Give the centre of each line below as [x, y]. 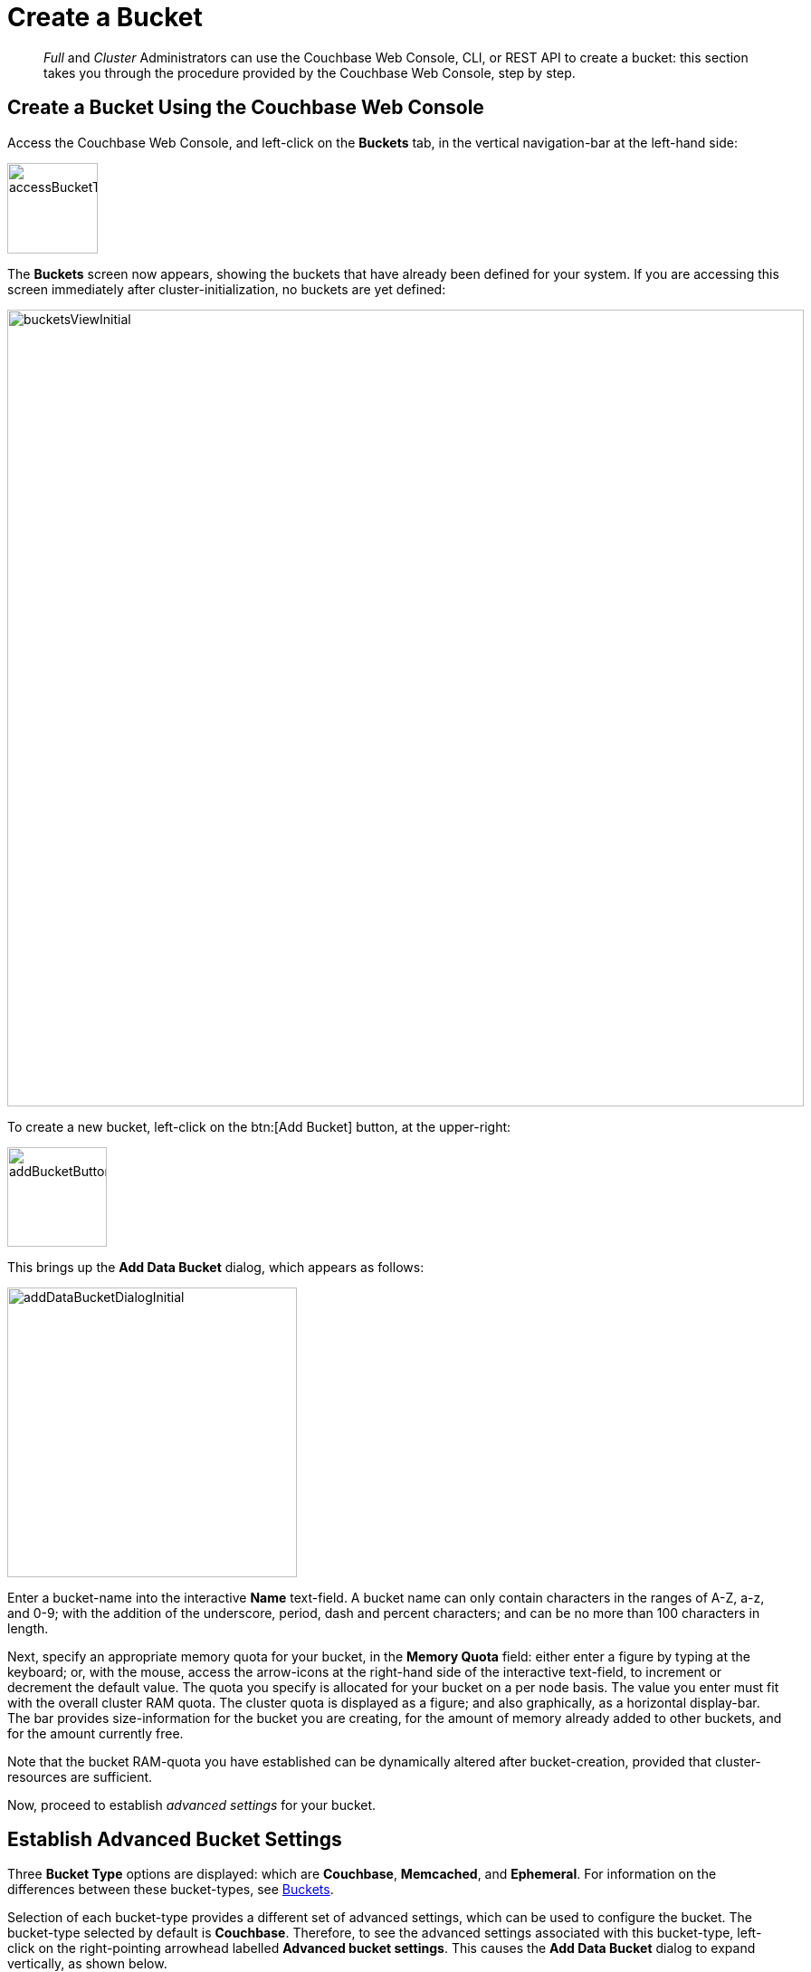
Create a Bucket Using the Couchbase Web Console [246, 108]
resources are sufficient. [80, 1776]
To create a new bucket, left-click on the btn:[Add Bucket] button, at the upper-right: [259, 1126]
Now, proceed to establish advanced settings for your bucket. [192, 1804]
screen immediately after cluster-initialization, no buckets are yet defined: [227, 289]
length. [28, 1628]
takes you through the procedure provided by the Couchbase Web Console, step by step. [310, 72]
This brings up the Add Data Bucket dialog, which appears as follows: [216, 1267]
